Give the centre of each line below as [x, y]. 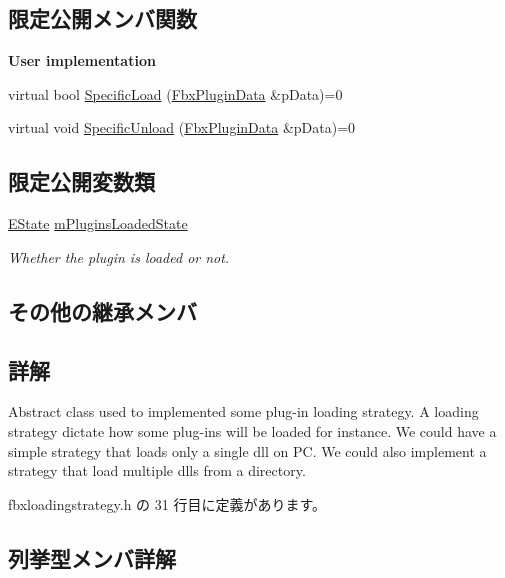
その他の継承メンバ [102, 310]
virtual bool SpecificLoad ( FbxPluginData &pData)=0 [175, 93]
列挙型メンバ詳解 [92, 557]
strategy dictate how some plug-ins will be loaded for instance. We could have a [252, 430]
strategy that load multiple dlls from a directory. [157, 470]
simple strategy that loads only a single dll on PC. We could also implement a [247, 450]
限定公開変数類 [81, 181]
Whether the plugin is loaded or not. [119, 256]
